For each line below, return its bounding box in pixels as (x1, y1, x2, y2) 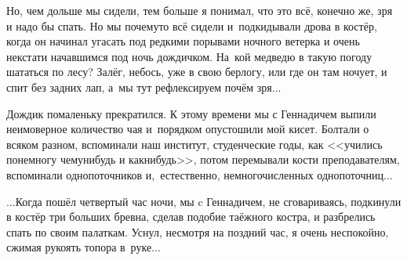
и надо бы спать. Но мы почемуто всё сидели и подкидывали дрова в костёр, (6, 17, 377, 34)
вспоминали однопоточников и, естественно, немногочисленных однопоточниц (6, 166, 383, 182)
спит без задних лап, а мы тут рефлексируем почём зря (6, 78, 272, 95)
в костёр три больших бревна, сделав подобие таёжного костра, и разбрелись (6, 208, 376, 225)
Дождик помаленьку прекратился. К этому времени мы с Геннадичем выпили (6, 105, 376, 121)
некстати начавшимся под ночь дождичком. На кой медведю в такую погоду (6, 48, 372, 64)
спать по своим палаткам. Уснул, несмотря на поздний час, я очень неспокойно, (6, 223, 389, 240)
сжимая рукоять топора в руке (6, 239, 152, 255)
